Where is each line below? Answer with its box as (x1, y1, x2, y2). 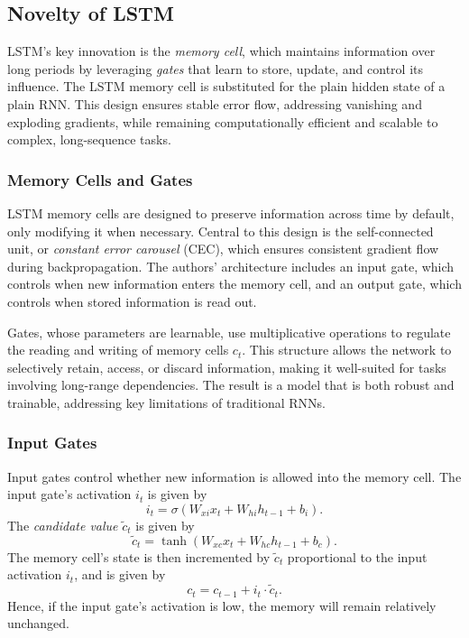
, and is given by (74, 565, 166, 584)
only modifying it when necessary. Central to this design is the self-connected (7, 221, 434, 240)
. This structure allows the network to (242, 340, 452, 359)
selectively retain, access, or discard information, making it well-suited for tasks (7, 357, 446, 376)
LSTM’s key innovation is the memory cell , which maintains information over (7, 42, 436, 60)
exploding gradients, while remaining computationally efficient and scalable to (7, 112, 438, 131)
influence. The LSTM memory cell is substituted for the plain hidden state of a (7, 77, 446, 96)
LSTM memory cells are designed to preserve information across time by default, (7, 203, 455, 222)
